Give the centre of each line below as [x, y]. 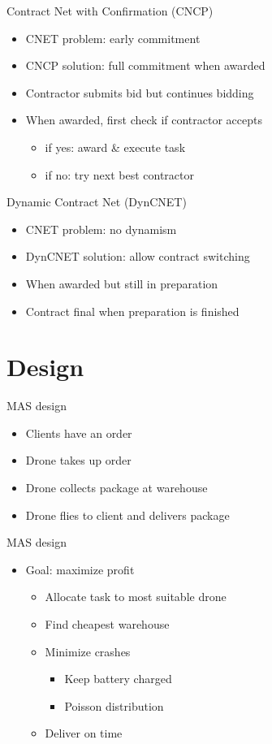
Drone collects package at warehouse [117, 488]
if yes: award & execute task [115, 147]
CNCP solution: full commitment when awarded [145, 65]
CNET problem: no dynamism [101, 229]
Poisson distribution [114, 705]
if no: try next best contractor [119, 174]
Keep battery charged [118, 679]
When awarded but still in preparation [122, 283]
